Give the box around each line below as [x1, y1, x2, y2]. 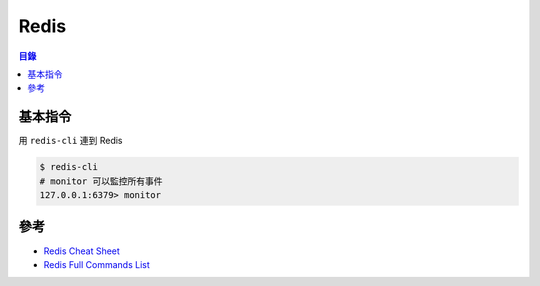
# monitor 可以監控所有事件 [39, 175, 163, 187]
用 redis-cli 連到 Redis [18, 135, 123, 147]
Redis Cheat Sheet [43, 245, 120, 257]
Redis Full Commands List [43, 258, 150, 270]
